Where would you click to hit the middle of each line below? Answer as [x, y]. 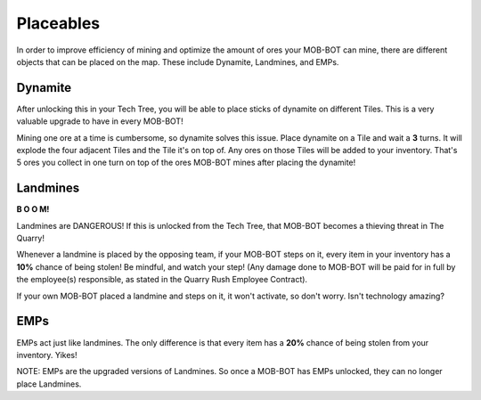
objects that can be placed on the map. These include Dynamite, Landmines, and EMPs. [178, 61]
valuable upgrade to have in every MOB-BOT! [100, 121]
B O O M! [33, 209]
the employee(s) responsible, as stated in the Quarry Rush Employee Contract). [162, 280]
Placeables [58, 23]
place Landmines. [49, 384]
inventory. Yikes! [47, 355]
